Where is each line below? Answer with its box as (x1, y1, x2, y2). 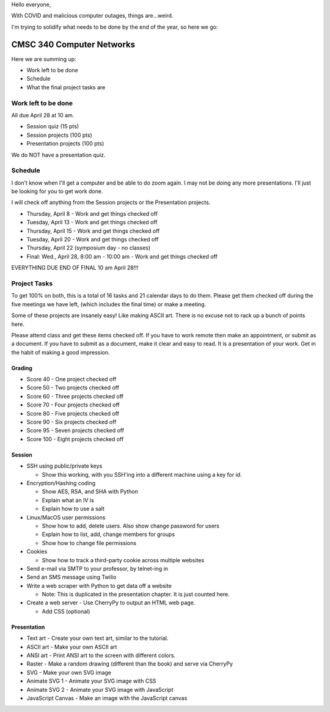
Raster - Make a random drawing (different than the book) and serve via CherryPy (26, 660, 233, 667)
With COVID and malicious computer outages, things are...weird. (11, 12, 174, 20)
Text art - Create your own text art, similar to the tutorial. (26, 634, 169, 642)
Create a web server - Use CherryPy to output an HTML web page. (26, 599, 196, 606)
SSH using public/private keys (26, 462, 103, 470)
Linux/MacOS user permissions (26, 513, 106, 521)
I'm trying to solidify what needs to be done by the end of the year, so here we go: (11, 23, 218, 31)
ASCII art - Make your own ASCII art (26, 643, 117, 650)
